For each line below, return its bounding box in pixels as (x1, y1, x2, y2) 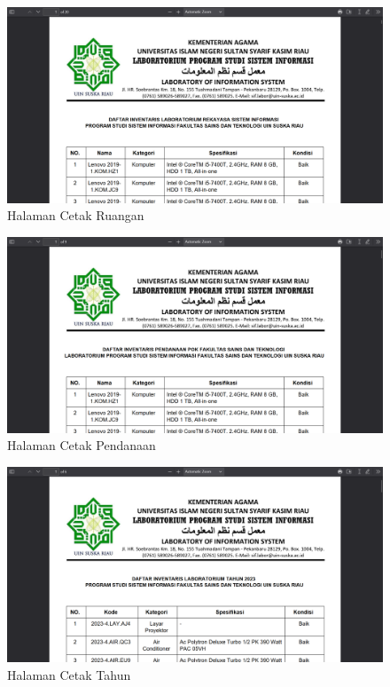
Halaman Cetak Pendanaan (7, 436, 156, 454)
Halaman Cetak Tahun (7, 666, 131, 684)
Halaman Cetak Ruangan (7, 206, 144, 225)
